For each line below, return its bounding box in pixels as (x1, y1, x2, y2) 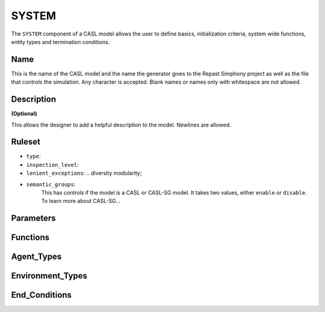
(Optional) (11, 110, 37, 117)
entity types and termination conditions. (11, 38, 110, 45)
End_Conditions (11, 290, 72, 301)
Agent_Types (11, 252, 62, 262)
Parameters (11, 213, 56, 223)
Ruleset (11, 137, 41, 147)
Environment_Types (11, 271, 87, 281)
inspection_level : (26, 161, 79, 168)
